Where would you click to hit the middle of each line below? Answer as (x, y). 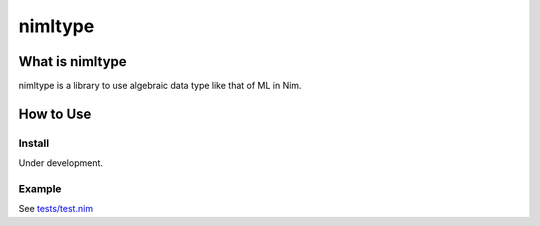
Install (34, 143)
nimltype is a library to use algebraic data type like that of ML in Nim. (160, 86)
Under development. (61, 163)
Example (40, 188)
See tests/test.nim (56, 209)
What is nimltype (72, 61)
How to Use (55, 113)
